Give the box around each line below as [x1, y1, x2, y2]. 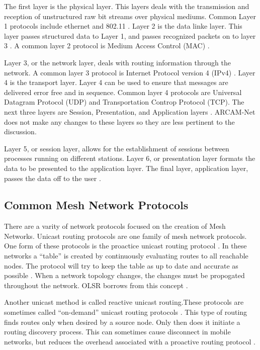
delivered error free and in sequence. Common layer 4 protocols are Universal [4, 86, 242, 97]
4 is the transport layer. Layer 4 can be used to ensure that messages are [4, 77, 228, 87]
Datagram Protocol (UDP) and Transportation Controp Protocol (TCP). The [4, 97, 244, 107]
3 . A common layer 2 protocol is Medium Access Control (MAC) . [4, 40, 210, 51]
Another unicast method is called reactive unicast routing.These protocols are [4, 297, 244, 307]
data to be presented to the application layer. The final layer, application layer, [4, 162, 248, 173]
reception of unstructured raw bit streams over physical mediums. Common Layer [4, 11, 256, 21]
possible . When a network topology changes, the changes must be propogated [4, 270, 245, 281]
